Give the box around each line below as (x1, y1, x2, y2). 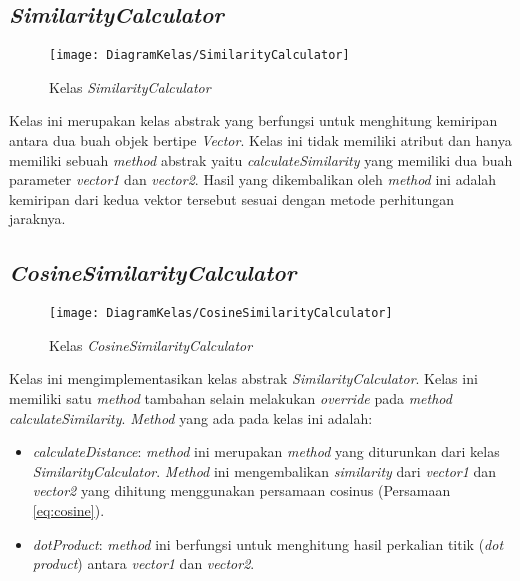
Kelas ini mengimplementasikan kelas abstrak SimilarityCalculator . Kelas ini (9, 368, 478, 389)
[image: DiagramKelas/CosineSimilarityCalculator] (49, 306, 393, 321)
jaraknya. (9, 208, 66, 229)
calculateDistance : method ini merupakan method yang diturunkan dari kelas (32, 441, 500, 462)
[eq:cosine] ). (32, 500, 105, 521)
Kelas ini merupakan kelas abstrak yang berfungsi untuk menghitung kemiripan (9, 110, 498, 131)
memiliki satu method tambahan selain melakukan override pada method (9, 388, 452, 409)
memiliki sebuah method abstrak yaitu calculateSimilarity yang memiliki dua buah (9, 149, 513, 170)
